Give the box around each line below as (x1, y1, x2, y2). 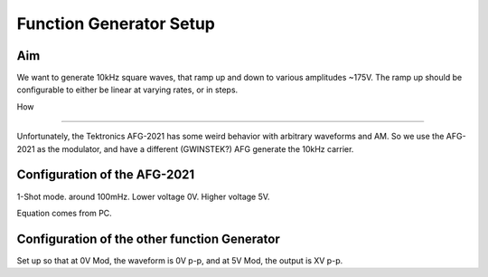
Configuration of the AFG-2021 (16, 167, 195, 183)
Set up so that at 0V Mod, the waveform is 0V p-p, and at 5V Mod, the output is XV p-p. (16, 254, 343, 266)
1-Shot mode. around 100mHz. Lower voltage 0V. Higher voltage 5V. (16, 191, 270, 202)
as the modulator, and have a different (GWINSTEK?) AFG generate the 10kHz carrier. (36, 143, 354, 154)
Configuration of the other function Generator (16, 231, 280, 246)
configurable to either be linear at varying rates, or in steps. (16, 84, 239, 95)
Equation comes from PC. (16, 207, 112, 218)
